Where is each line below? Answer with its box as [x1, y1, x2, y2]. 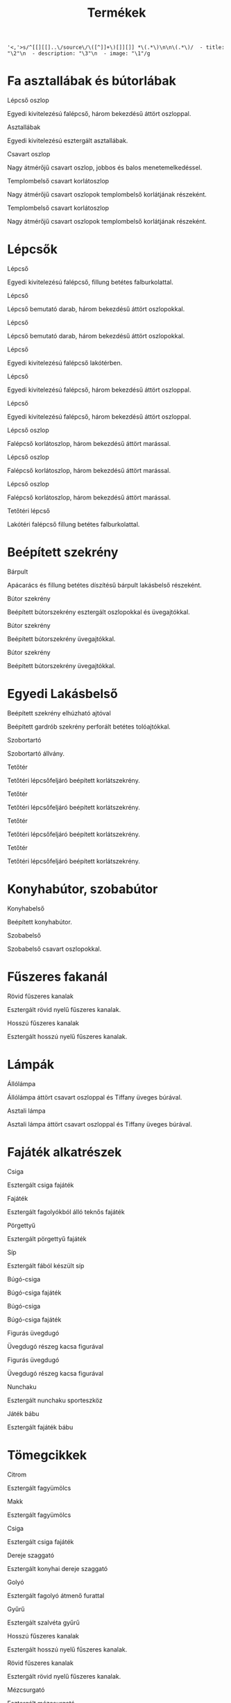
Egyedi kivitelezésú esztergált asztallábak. [7, 137, 128, 145]
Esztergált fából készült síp [7, 1261, 85, 1270]
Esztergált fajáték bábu [7, 1422, 74, 1431]
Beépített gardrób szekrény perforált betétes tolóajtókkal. [7, 722, 171, 731]
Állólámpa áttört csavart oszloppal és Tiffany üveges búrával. [7, 1093, 182, 1102]
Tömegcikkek [7, 1447, 87, 1463]
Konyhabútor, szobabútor [7, 881, 158, 897]
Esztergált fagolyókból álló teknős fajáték [7, 1207, 125, 1216]
